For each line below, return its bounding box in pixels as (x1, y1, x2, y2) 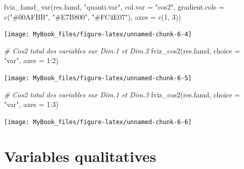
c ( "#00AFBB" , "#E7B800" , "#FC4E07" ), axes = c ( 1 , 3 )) (4, 11, 181, 22)
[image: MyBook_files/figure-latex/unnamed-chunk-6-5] (4, 75, 192, 82)
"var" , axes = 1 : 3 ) (4, 99, 58, 109)
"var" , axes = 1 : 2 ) (4, 55, 58, 66)
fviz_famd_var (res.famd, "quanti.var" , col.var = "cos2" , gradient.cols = (4, 2, 224, 12)
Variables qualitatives (4, 145, 156, 166)
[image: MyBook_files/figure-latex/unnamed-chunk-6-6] (4, 118, 192, 126)
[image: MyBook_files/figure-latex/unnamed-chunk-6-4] (4, 31, 192, 38)
